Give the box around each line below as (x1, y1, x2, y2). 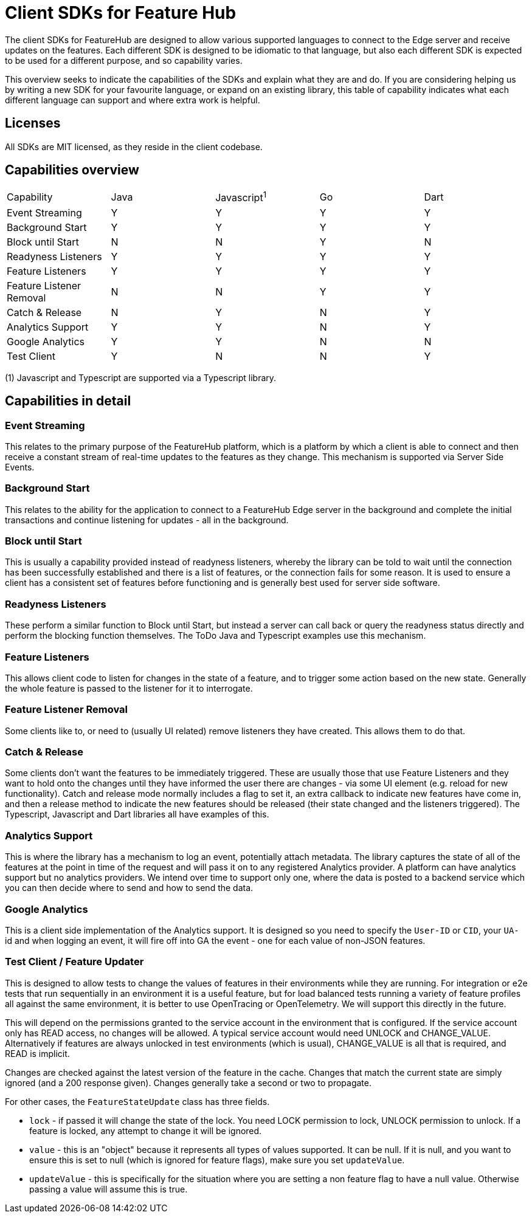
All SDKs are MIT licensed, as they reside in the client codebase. (5, 141, 263, 152)
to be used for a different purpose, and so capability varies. (5, 55, 243, 66)
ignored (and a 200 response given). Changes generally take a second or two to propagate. (5, 1077, 371, 1088)
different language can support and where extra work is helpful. (5, 94, 260, 105)
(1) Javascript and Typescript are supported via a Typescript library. (5, 372, 277, 383)
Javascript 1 (215, 190, 267, 204)
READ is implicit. (5, 1048, 70, 1059)
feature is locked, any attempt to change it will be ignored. (29, 1125, 262, 1136)
